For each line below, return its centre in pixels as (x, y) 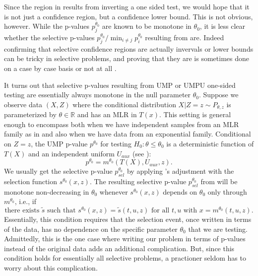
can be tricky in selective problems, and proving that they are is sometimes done (127, 58)
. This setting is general (195, 114)
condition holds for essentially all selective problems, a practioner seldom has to (125, 258)
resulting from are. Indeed (185, 37)
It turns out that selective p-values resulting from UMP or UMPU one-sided (120, 85)
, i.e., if (25, 201)
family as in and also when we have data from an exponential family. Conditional (128, 134)
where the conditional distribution (124, 104)
